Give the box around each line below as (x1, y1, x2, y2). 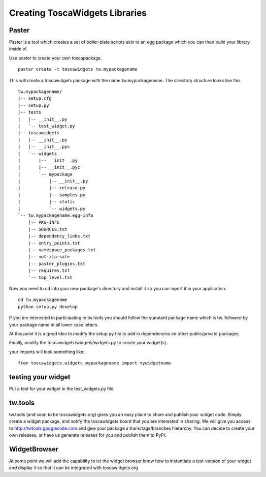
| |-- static (18, 199, 75, 205)
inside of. (9, 46, 28, 52)
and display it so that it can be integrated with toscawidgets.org (9, 465, 138, 471)
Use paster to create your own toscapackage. (9, 55, 102, 61)
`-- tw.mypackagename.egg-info (18, 213, 94, 218)
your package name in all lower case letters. (9, 322, 99, 328)
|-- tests (18, 110, 41, 115)
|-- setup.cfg (18, 96, 52, 101)
